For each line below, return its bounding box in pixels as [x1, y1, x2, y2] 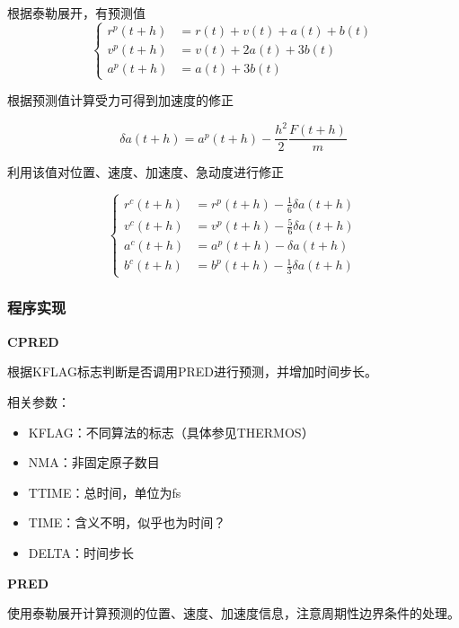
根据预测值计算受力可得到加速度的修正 [7, 91, 234, 110]
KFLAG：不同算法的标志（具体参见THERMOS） [28, 422, 314, 441]
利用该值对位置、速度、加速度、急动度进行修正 [7, 163, 284, 181]
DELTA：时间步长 [28, 543, 135, 562]
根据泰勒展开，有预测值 [7, 4, 146, 22]
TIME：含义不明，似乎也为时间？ [28, 513, 226, 532]
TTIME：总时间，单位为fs [28, 482, 181, 501]
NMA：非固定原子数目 [28, 453, 160, 472]
